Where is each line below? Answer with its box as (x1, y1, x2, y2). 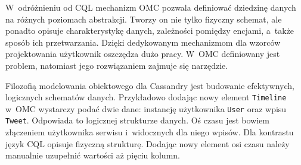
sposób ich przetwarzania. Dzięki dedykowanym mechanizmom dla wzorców (5, 36, 281, 48)
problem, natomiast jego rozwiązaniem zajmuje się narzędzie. (5, 59, 228, 71)
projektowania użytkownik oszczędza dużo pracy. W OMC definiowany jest (5, 47, 280, 60)
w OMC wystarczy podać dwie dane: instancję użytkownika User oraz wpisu (5, 102, 287, 115)
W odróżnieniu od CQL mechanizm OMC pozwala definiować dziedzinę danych (5, 1, 296, 13)
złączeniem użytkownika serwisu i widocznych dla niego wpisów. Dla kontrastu (5, 126, 294, 138)
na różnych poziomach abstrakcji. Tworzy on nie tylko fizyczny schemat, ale (5, 12, 282, 25)
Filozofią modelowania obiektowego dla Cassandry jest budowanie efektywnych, (5, 79, 295, 91)
